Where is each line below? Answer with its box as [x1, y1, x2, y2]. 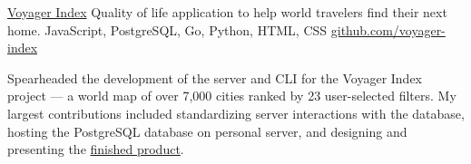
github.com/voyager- [330, 20, 446, 39]
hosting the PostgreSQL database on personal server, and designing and [7, 121, 407, 140]
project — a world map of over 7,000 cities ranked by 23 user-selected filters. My [7, 86, 456, 105]
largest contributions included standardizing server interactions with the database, [7, 103, 465, 122]
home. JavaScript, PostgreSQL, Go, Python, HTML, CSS [7, 20, 328, 39]
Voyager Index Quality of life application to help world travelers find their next [7, 3, 447, 21]
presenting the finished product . [7, 140, 184, 159]
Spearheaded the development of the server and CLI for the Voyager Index [7, 68, 423, 87]
